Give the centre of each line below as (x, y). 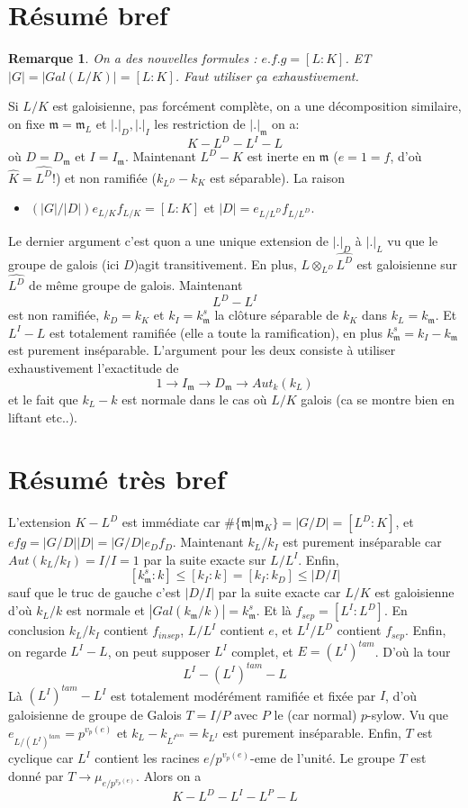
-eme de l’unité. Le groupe (322, 758)
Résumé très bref (117, 479)
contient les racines (147, 758)
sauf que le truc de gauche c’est (94, 592)
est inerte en (281, 156)
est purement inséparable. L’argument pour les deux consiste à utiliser (202, 350)
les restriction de (200, 123)
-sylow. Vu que (408, 715)
